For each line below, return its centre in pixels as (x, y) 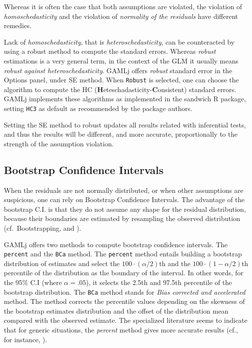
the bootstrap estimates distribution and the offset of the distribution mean (116, 310)
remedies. (18, 25)
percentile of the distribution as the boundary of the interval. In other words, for (124, 273)
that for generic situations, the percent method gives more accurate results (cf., (121, 330)
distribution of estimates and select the (62, 263)
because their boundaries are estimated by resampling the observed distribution (122, 218)
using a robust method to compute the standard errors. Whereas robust (110, 51)
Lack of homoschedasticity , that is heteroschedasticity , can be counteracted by (119, 41)
